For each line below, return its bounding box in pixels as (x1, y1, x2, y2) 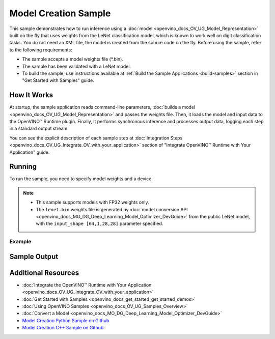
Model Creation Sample (9, 8, 111, 19)
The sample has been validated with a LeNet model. (22, 63, 131, 69)
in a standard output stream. (9, 125, 69, 132)
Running (9, 162, 37, 171)
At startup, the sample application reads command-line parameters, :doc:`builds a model (9, 104, 196, 110)
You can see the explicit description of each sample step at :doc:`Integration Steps (9, 135, 183, 141)
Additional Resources (9, 268, 79, 277)
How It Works (9, 91, 53, 99)
